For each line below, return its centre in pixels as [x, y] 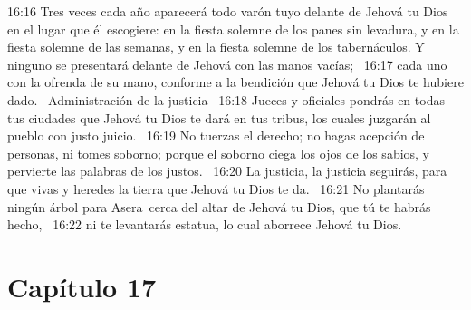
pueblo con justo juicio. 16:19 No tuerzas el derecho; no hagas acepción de [216, 136]
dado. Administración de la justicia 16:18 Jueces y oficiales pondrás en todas [226, 99]
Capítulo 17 [82, 286]
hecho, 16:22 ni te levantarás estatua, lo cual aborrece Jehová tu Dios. [205, 224]
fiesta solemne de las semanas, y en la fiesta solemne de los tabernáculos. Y [216, 47]
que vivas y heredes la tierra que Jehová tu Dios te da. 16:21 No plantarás [216, 188]
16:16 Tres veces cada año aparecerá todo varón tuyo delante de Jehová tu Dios [228, 11]
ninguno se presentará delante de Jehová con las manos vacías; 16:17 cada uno [227, 64]
